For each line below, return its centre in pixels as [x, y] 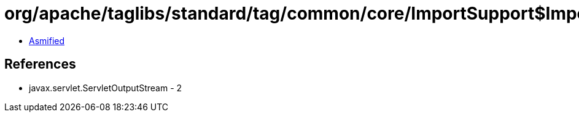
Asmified [47, 40]
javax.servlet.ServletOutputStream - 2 [106, 88]
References [40, 64]
